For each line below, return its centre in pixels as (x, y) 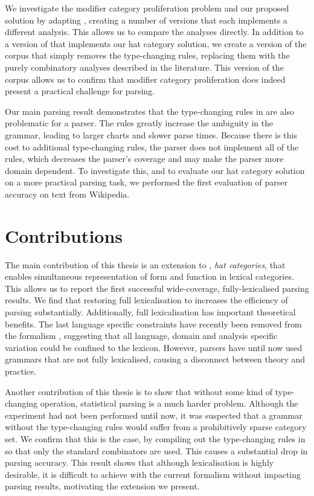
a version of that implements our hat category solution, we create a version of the (156, 43)
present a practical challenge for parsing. (80, 91)
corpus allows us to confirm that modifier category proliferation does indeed (145, 79)
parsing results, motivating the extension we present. (102, 486)
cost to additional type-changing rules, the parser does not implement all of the (152, 147)
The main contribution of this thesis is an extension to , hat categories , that (145, 264)
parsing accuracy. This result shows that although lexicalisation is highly (139, 462)
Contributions (64, 235)
